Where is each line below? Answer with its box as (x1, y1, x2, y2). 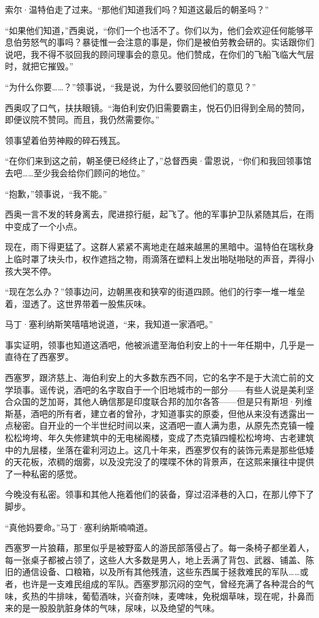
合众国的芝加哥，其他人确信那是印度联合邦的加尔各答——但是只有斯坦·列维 (5, 395, 312, 408)
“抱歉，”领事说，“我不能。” (5, 187, 107, 200)
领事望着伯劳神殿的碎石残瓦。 (5, 133, 125, 146)
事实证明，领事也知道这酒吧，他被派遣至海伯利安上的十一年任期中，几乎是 (5, 338, 306, 351)
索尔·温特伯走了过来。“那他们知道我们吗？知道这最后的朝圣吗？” (5, 3, 269, 15)
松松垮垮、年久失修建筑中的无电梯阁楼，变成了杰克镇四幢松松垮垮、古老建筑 (5, 431, 314, 444)
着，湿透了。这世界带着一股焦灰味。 (5, 297, 151, 310)
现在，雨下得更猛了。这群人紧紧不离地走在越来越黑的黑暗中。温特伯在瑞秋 (5, 240, 306, 253)
